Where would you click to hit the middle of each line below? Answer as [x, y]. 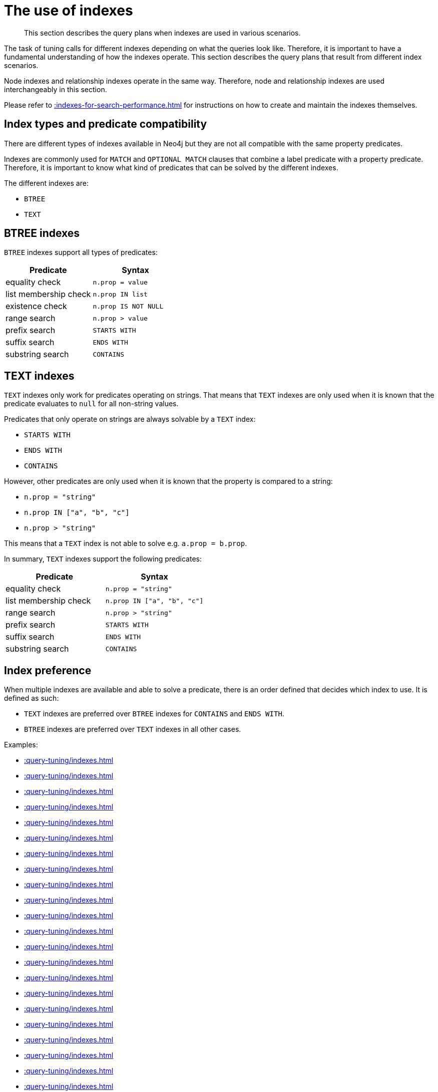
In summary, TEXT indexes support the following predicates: [103, 559]
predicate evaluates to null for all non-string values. [91, 404]
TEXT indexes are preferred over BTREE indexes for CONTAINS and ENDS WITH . [154, 714]
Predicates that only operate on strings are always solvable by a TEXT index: [130, 419]
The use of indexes [69, 11]
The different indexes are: [46, 183]
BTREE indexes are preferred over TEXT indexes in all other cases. [133, 729]
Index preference [48, 670]
